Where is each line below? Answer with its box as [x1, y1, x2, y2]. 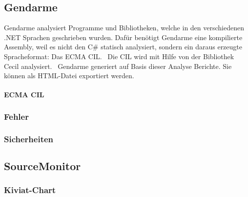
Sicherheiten [4, 132, 54, 145]
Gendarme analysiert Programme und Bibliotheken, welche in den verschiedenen [4, 22, 244, 33]
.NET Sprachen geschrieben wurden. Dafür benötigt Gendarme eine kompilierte [4, 32, 243, 42]
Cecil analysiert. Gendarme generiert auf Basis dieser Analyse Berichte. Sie [4, 61, 232, 71]
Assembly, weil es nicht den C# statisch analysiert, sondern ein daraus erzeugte [4, 42, 242, 52]
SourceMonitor [4, 158, 81, 174]
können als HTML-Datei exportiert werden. [4, 70, 134, 81]
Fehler [4, 110, 29, 122]
